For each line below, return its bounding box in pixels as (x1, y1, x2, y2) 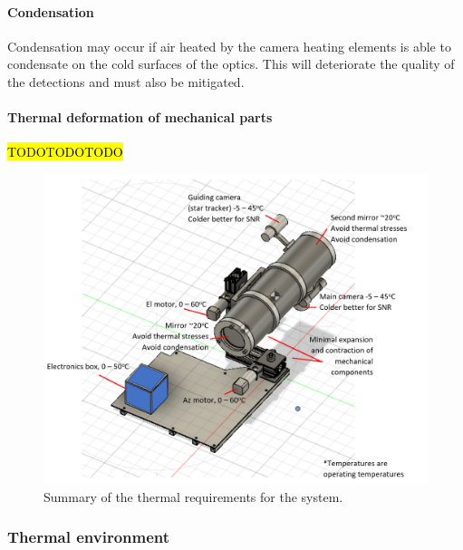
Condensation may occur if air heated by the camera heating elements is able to (7, 36, 451, 55)
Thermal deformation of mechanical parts (7, 108, 273, 127)
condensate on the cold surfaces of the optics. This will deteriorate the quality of (7, 54, 455, 73)
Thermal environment (7, 526, 170, 548)
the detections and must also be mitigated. (7, 72, 245, 91)
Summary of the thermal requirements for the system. (43, 487, 343, 506)
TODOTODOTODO (7, 142, 123, 161)
